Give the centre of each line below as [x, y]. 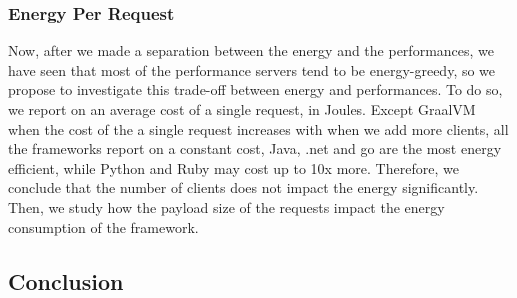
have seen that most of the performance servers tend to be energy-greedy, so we [252, 69]
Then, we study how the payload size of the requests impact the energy [226, 206]
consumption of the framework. [103, 226]
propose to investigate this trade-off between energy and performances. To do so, [255, 89]
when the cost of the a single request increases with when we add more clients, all [258, 128]
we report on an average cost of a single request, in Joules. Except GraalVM [242, 109]
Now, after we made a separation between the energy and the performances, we [251, 50]
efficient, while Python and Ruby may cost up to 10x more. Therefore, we [233, 167]
